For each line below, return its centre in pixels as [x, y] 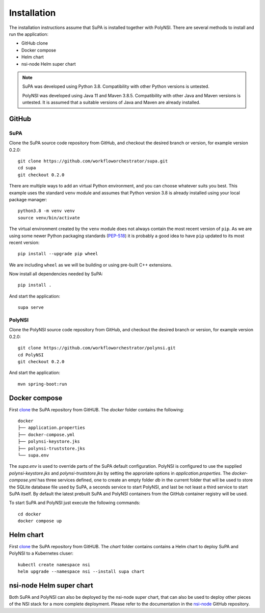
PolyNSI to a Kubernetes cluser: [41, 553]
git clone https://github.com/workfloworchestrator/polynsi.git [97, 348]
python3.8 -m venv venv [46, 211]
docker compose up [40, 521]
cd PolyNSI [31, 355]
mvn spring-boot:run [42, 384]
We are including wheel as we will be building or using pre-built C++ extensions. [91, 265]
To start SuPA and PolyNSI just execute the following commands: [75, 503]
